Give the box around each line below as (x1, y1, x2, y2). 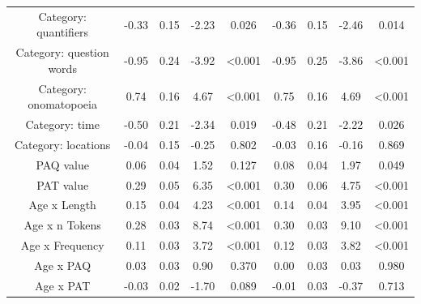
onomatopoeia (28, 96, 97, 113)
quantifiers (36, 24, 89, 41)
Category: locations (15, 135, 111, 152)
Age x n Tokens (23, 216, 101, 233)
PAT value (36, 176, 89, 193)
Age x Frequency (20, 237, 104, 254)
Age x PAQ (34, 256, 91, 273)
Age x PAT (35, 276, 91, 293)
